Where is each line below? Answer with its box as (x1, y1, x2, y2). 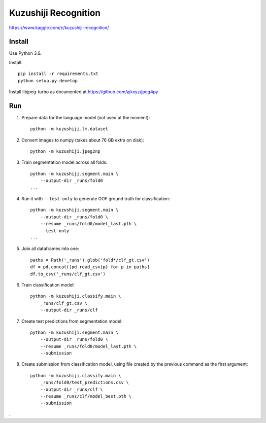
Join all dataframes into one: (21, 246, 79, 251)
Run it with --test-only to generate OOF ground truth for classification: (21, 196, 170, 202)
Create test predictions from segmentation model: (21, 318, 123, 324)
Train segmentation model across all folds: (21, 159, 108, 165)
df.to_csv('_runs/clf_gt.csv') (30, 271, 106, 277)
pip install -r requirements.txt (18, 71, 99, 76)
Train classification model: (21, 282, 75, 288)
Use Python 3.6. (9, 50, 42, 56)
